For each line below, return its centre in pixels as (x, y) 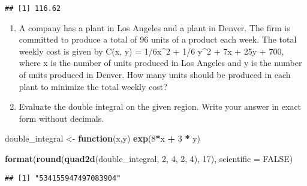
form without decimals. (61, 118)
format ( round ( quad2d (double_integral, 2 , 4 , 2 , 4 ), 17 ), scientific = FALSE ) (149, 158)
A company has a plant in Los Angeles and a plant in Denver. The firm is (154, 27)
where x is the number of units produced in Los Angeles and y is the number (160, 63)
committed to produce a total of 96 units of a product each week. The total (158, 39)
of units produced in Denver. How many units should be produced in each (155, 75)
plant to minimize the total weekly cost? (93, 86)
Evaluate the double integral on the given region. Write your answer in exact (160, 106)
